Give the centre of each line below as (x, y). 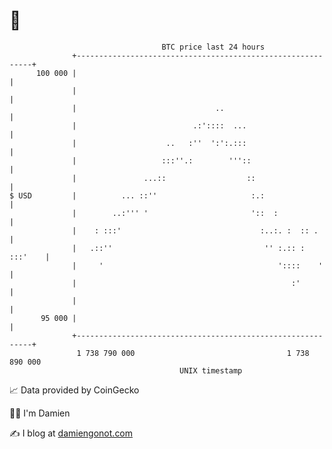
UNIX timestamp (211, 370)
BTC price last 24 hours (213, 47)
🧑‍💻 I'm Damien (40, 413)
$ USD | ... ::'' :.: (137, 195)
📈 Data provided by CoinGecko (74, 390)
